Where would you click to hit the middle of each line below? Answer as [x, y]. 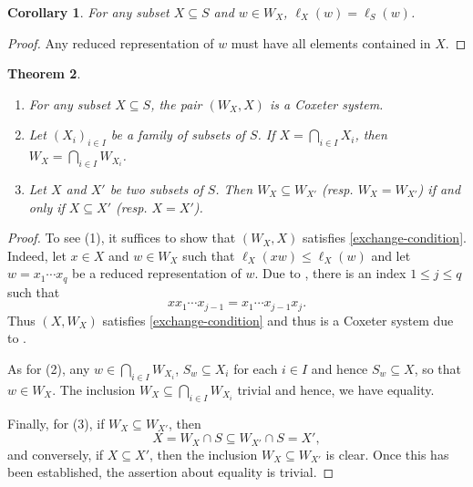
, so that [438, 369]
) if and [439, 188]
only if [46, 207]
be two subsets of [156, 188]
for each [256, 369]
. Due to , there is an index [330, 273]
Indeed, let [37, 255]
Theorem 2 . [44, 73]
